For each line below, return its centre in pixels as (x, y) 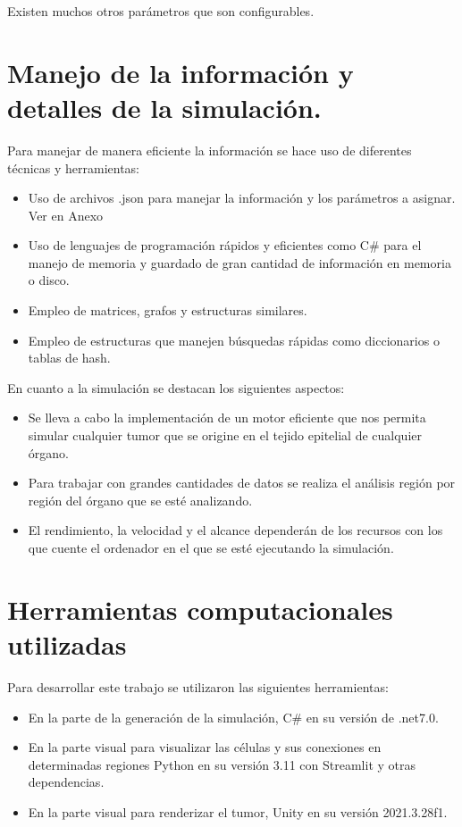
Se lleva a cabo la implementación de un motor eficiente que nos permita (227, 418)
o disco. (49, 280)
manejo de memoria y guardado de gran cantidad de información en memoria (239, 262)
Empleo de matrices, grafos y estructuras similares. (168, 310)
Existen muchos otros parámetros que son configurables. (161, 11)
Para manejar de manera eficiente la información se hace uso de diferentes (210, 150)
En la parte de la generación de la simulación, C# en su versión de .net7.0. (233, 717)
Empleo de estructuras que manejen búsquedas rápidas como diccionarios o (234, 340)
